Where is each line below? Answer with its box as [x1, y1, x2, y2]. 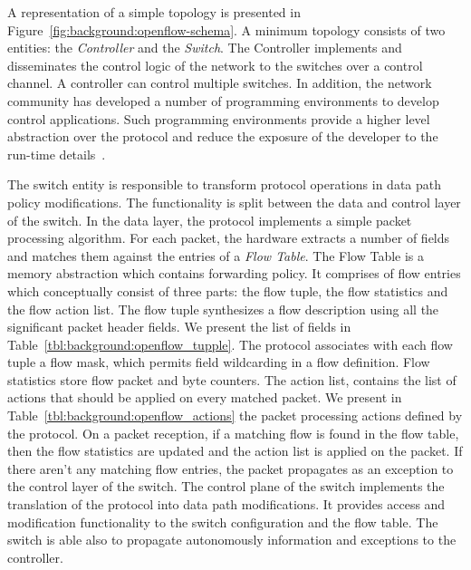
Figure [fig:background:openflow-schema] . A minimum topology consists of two [7, 20, 446, 39]
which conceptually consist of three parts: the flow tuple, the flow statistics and [7, 281, 448, 300]
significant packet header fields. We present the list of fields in [7, 317, 351, 336]
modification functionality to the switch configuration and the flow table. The [7, 512, 438, 531]
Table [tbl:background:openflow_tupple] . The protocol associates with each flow [7, 334, 453, 353]
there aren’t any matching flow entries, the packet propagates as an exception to [7, 459, 454, 478]
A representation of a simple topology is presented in [7, 3, 301, 21]
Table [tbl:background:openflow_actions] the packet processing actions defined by [7, 406, 463, 425]
